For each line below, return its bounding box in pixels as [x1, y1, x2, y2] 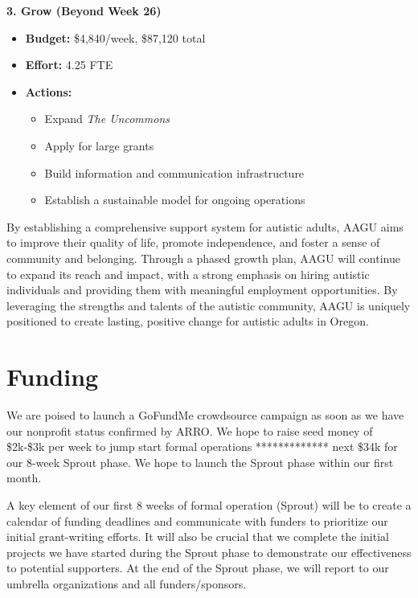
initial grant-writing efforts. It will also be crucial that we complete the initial [6, 528, 389, 545]
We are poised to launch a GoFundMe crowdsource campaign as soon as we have [6, 407, 404, 424]
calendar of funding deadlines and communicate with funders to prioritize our [6, 512, 388, 529]
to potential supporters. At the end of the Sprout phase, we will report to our [6, 559, 389, 576]
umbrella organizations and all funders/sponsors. [6, 575, 247, 592]
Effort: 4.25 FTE [25, 56, 113, 73]
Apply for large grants [44, 137, 154, 154]
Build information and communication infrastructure [44, 164, 305, 181]
